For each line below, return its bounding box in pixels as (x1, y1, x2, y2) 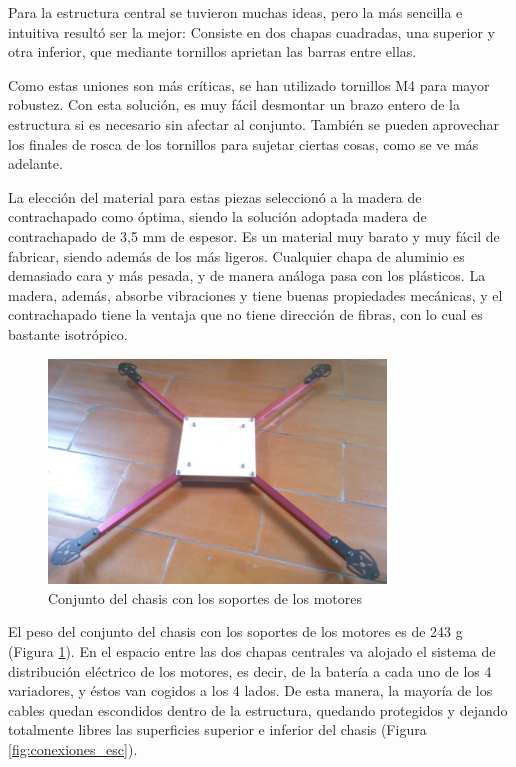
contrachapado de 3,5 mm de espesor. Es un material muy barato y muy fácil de (8, 225, 500, 246)
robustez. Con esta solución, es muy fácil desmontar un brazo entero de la (8, 94, 461, 115)
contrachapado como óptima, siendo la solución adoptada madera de (8, 206, 427, 227)
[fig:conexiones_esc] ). (8, 738, 138, 759)
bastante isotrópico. (8, 323, 128, 344)
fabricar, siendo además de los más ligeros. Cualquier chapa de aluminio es (8, 245, 465, 266)
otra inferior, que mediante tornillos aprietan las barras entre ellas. (8, 41, 417, 62)
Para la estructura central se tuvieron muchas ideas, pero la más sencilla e (8, 2, 463, 22)
